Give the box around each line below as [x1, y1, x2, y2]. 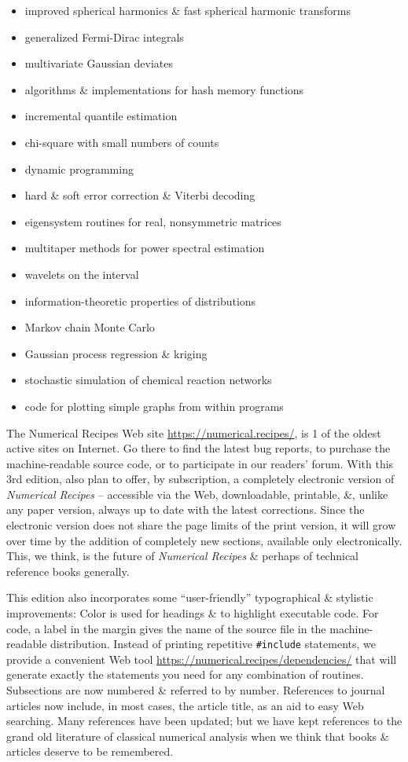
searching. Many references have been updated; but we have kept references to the [6, 713, 402, 729]
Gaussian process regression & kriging [24, 345, 208, 361]
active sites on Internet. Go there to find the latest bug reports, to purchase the [6, 440, 391, 456]
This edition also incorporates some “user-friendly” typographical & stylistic [6, 589, 373, 606]
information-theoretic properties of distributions [24, 292, 256, 309]
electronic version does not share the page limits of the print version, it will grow [6, 517, 396, 533]
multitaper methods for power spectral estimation [24, 240, 265, 256]
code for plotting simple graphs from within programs [24, 397, 284, 414]
